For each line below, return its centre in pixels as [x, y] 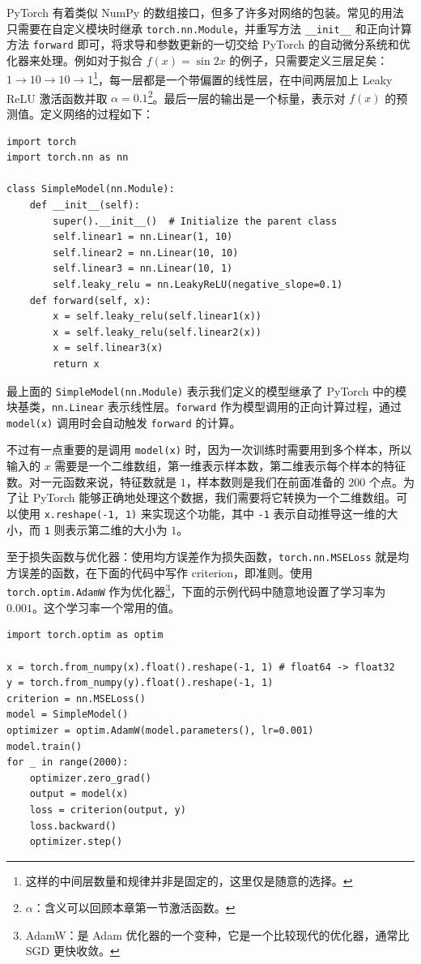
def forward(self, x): [90, 300]
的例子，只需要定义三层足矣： [309, 60]
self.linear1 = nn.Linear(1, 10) [143, 237]
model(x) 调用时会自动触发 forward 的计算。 [124, 422]
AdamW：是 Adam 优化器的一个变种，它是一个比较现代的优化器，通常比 [217, 934]
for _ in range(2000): [68, 763]
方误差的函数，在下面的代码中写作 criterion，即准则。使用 [160, 572]
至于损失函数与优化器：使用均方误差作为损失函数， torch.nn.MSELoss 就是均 [208, 557]
